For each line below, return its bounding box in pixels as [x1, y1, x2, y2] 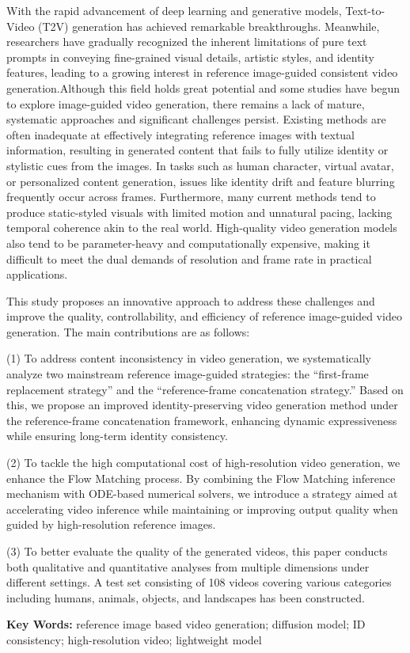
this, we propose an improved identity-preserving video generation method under [6, 397, 398, 413]
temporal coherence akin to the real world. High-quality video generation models [6, 219, 397, 236]
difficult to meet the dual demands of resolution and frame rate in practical [6, 250, 372, 267]
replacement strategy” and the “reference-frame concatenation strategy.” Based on [6, 381, 404, 397]
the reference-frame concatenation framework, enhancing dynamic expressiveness [6, 412, 397, 428]
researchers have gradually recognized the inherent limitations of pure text [6, 33, 367, 50]
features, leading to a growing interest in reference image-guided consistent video [6, 64, 398, 81]
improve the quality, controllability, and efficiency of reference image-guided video [6, 308, 402, 325]
